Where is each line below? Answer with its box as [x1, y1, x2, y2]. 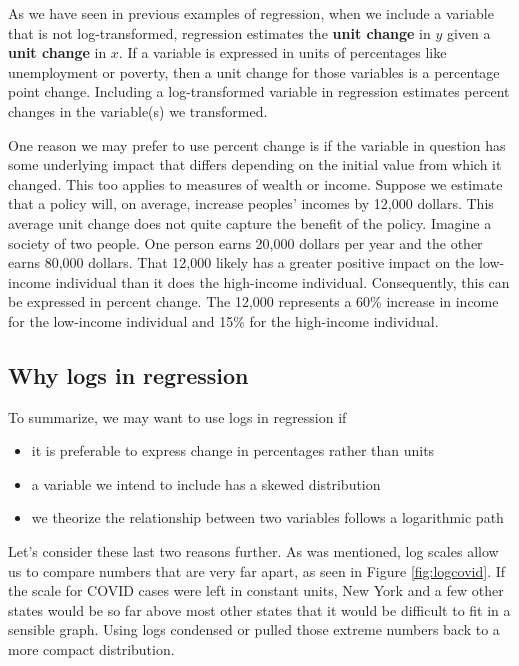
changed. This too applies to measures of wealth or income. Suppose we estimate [8, 173, 503, 194]
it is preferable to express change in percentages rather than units [31, 440, 435, 461]
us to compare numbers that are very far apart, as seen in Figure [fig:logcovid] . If [8, 560, 506, 581]
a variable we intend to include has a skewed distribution [31, 473, 381, 494]
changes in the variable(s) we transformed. [8, 100, 268, 121]
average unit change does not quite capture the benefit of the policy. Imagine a [8, 212, 492, 233]
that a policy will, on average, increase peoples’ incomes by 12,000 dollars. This [8, 193, 494, 214]
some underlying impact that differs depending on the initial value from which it [8, 154, 502, 175]
